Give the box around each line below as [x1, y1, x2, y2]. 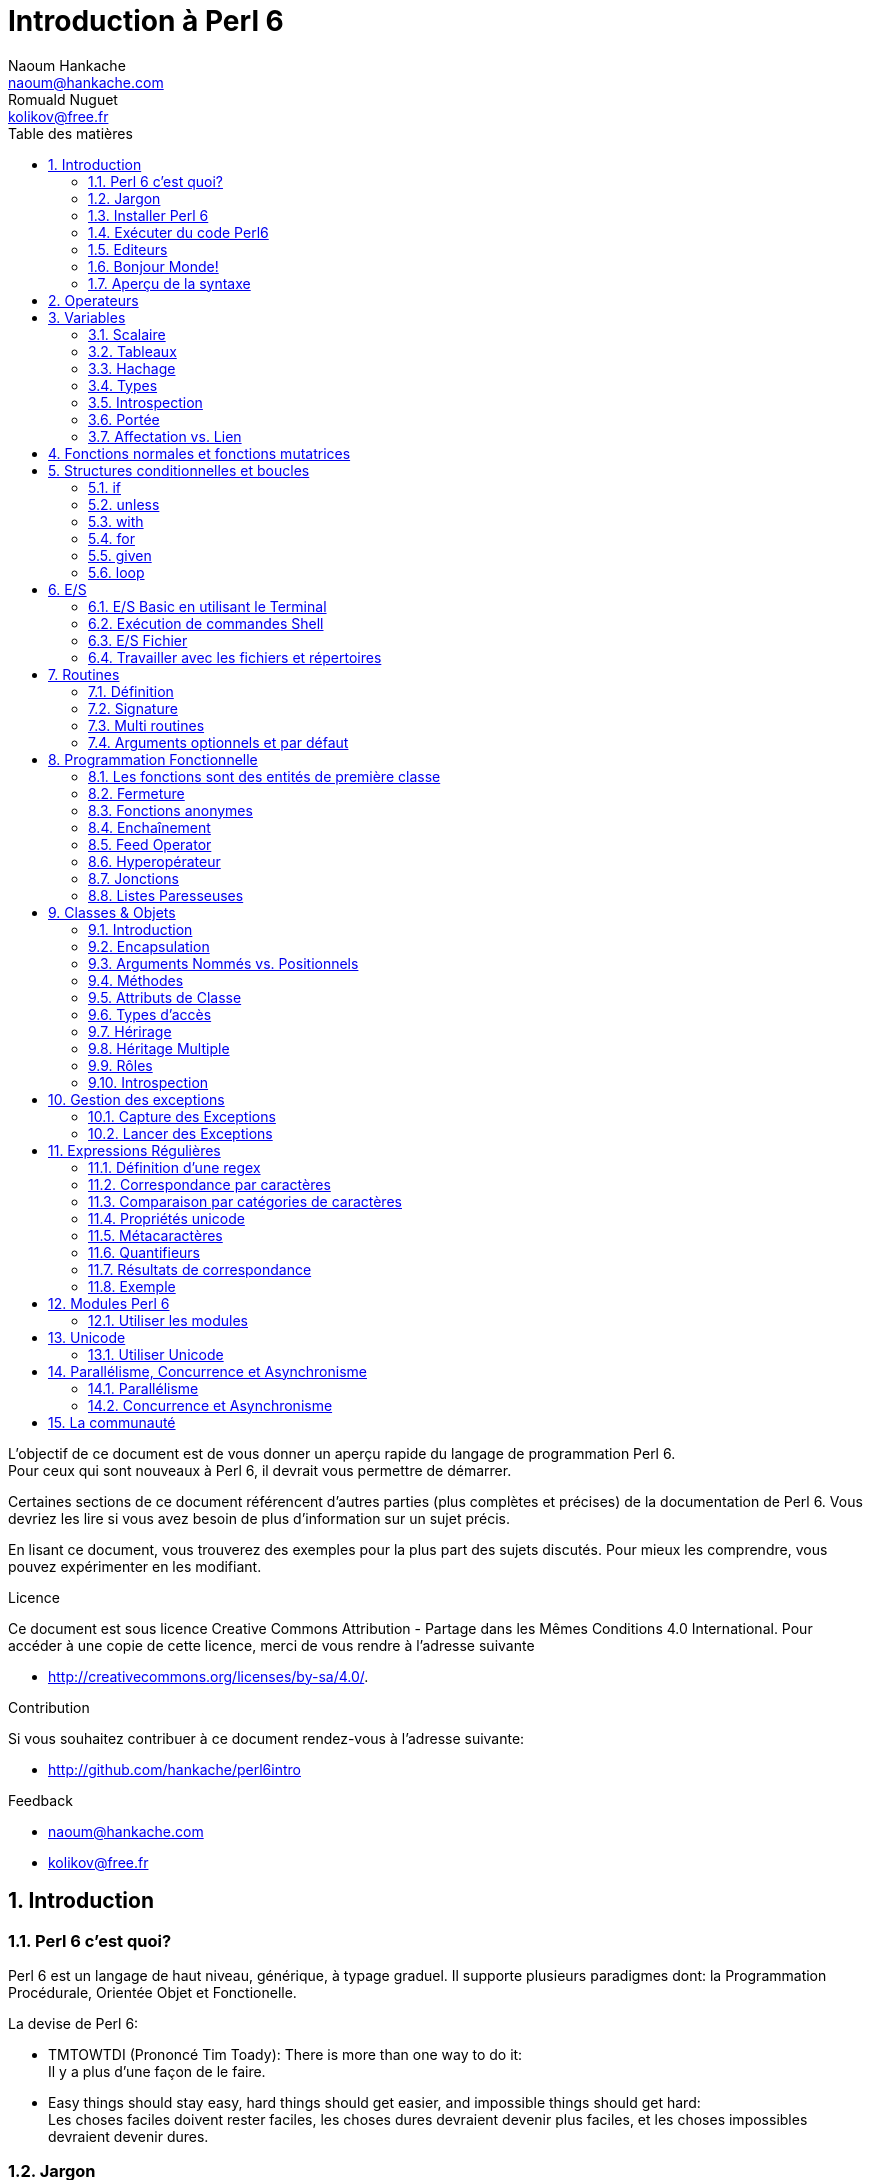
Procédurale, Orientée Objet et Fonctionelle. [8, 1983, 297, 2001]
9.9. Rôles [88, 1056, 153, 1074]
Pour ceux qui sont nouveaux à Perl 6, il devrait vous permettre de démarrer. [8, 1461, 512, 1479]
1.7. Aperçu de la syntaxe [88, 274, 251, 292]
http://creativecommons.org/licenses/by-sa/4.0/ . [48, 1667, 369, 1685]
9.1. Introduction [88, 920, 193, 938]
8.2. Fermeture [88, 784, 185, 802]
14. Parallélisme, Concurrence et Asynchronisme [48, 1362, 367, 1380]
